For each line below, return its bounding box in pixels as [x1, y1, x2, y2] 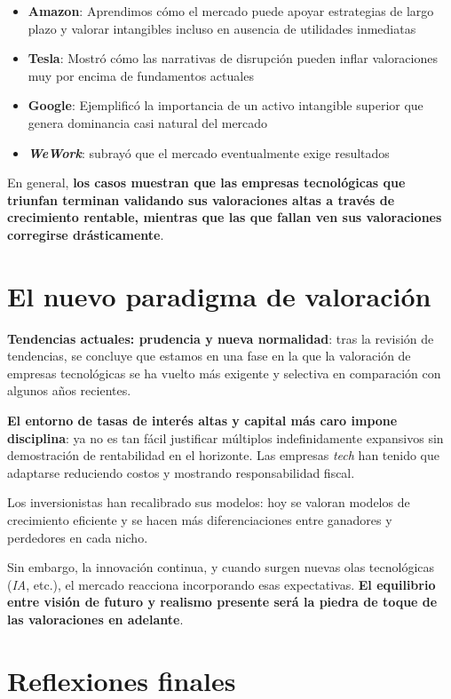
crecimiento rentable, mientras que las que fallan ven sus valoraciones [7, 208, 442, 226]
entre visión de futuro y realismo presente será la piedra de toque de [7, 592, 438, 611]
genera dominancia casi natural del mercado [28, 113, 268, 131]
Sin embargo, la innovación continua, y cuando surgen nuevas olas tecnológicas [7, 558, 435, 576]
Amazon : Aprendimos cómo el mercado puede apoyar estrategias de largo [28, 2, 434, 20]
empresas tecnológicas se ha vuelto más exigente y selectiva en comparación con [7, 363, 441, 382]
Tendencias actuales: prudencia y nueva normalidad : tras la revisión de [7, 329, 434, 347]
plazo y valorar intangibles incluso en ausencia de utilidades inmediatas [28, 19, 416, 37]
